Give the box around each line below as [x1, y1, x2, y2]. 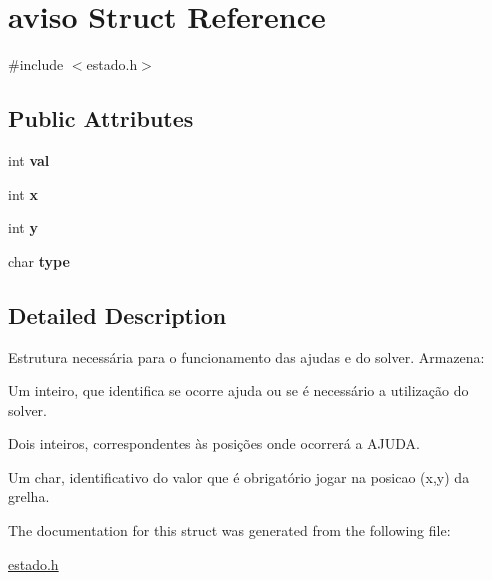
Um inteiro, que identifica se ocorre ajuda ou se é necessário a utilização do [8, 380, 469, 401]
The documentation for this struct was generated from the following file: [8, 520, 451, 541]
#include [8, 54, 64, 75]
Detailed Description [8, 299, 227, 330]
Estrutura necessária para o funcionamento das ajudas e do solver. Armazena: [8, 346, 485, 367]
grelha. [8, 486, 50, 507]
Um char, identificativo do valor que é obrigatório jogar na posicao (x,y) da [8, 466, 470, 487]
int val [8, 149, 50, 170]
